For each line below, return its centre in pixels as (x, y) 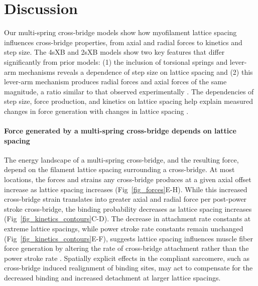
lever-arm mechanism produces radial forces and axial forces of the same (115, 82)
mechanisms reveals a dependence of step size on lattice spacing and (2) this (136, 71)
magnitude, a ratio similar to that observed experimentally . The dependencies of (129, 91)
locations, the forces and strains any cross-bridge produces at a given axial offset (128, 179)
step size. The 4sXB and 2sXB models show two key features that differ (114, 52)
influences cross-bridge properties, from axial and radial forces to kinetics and (123, 42)
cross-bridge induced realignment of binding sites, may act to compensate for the (128, 268)
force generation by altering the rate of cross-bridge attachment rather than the (126, 248)
